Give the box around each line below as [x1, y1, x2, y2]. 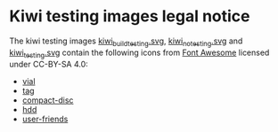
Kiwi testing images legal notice [9, 6, 251, 27]
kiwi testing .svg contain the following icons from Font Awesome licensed [9, 47, 270, 59]
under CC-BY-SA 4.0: [9, 58, 89, 69]
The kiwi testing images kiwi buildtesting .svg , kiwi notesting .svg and [9, 35, 243, 48]
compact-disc [21, 95, 74, 105]
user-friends [21, 113, 69, 124]
